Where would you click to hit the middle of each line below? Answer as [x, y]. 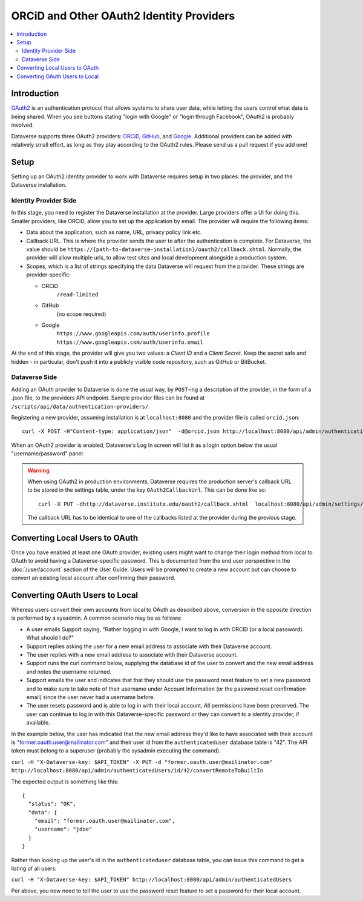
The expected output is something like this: [65, 782]
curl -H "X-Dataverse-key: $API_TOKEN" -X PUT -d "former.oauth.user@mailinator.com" [142, 762]
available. [38, 723]
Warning [38, 471]
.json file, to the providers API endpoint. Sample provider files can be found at [108, 398]
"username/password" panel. [48, 454]
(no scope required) [81, 314]
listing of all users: [34, 869]
